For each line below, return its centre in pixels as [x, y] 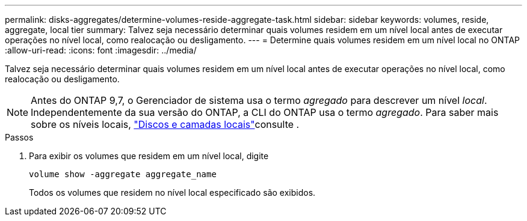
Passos [19, 137]
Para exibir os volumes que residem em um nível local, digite [149, 156]
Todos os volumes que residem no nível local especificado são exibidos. [172, 192]
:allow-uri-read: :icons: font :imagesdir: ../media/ [101, 50]
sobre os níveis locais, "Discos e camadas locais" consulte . [165, 124]
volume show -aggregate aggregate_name [123, 174]
